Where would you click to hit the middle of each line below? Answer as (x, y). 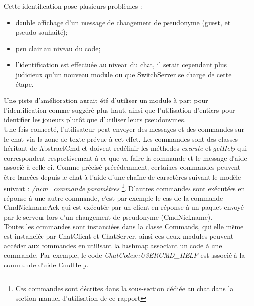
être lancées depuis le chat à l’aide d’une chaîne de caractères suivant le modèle (123, 176)
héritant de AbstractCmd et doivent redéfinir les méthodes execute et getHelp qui (126, 148)
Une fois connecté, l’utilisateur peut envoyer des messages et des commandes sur (124, 129)
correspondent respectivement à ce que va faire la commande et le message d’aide (126, 157)
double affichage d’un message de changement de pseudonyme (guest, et (123, 22)
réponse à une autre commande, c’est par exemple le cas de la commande (114, 197)
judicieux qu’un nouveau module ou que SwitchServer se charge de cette (123, 74)
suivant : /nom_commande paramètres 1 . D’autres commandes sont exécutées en (125, 187)
